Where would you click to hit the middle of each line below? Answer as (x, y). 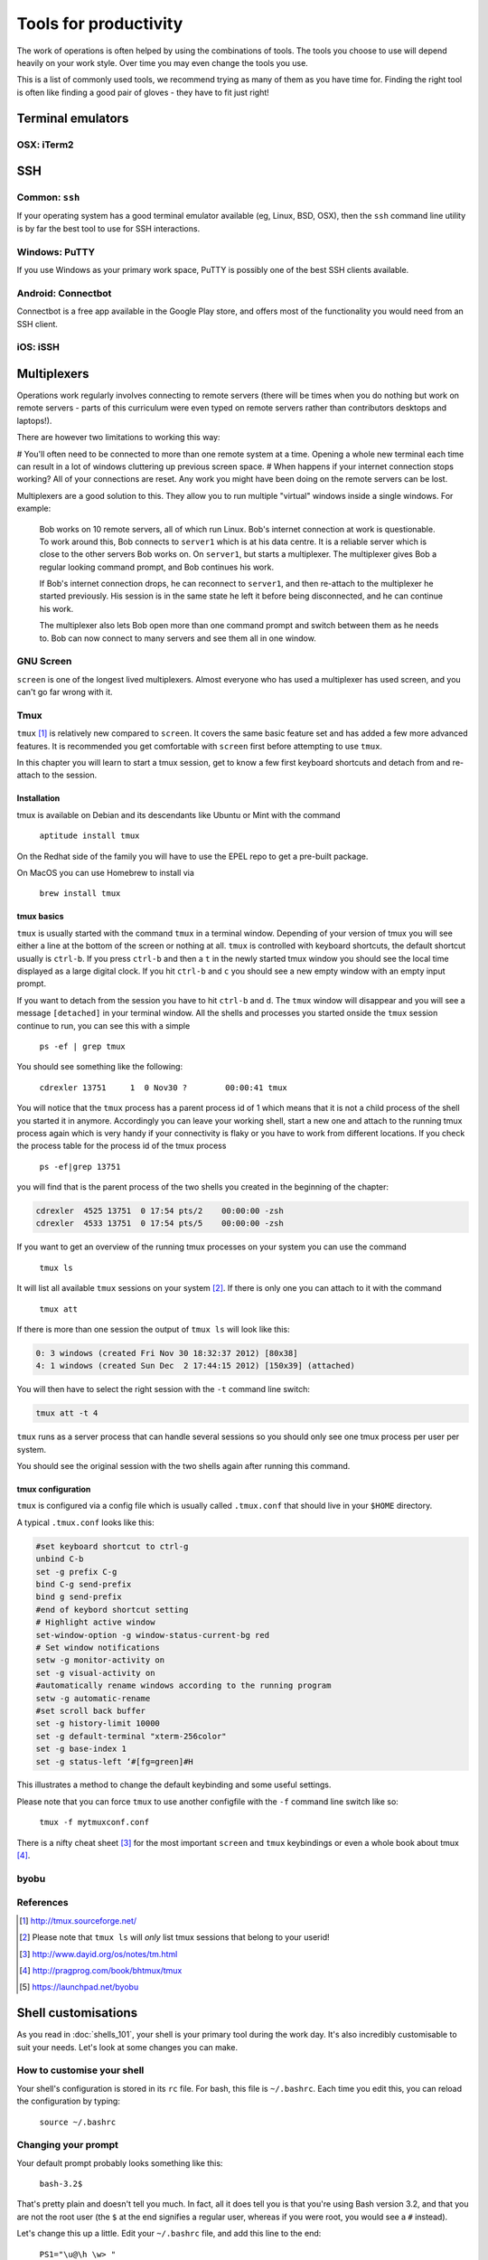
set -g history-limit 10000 (98, 1723)
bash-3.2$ (61, 2184)
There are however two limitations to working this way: (118, 438)
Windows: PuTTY (56, 251)
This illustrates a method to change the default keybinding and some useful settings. (174, 1784)
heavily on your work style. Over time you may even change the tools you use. (163, 62)
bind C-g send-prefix (84, 1585)
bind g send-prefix (79, 1597)
